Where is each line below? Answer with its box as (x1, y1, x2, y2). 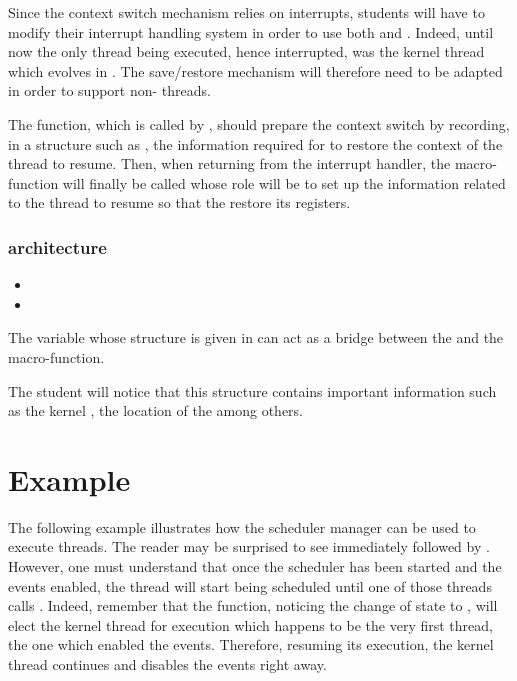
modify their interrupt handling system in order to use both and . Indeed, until (8, 21, 494, 42)
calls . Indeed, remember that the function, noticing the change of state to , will (8, 595, 498, 616)
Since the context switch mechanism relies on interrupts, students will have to (8, 2, 485, 22)
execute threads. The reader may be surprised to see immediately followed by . (8, 536, 490, 557)
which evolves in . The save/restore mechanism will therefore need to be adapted (8, 60, 503, 81)
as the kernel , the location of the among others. (8, 400, 303, 421)
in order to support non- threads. (8, 80, 211, 101)
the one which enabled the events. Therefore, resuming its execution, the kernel (8, 634, 494, 655)
